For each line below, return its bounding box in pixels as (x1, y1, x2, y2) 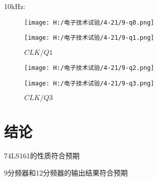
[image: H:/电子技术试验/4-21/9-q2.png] (24, 64, 154, 71)
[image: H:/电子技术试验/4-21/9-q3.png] (24, 79, 154, 87)
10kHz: (4, 1, 25, 11)
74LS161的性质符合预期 (4, 150, 80, 161)
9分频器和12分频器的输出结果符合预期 (4, 167, 128, 177)
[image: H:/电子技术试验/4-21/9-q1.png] (24, 34, 154, 42)
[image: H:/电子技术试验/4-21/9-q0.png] (24, 19, 154, 26)
